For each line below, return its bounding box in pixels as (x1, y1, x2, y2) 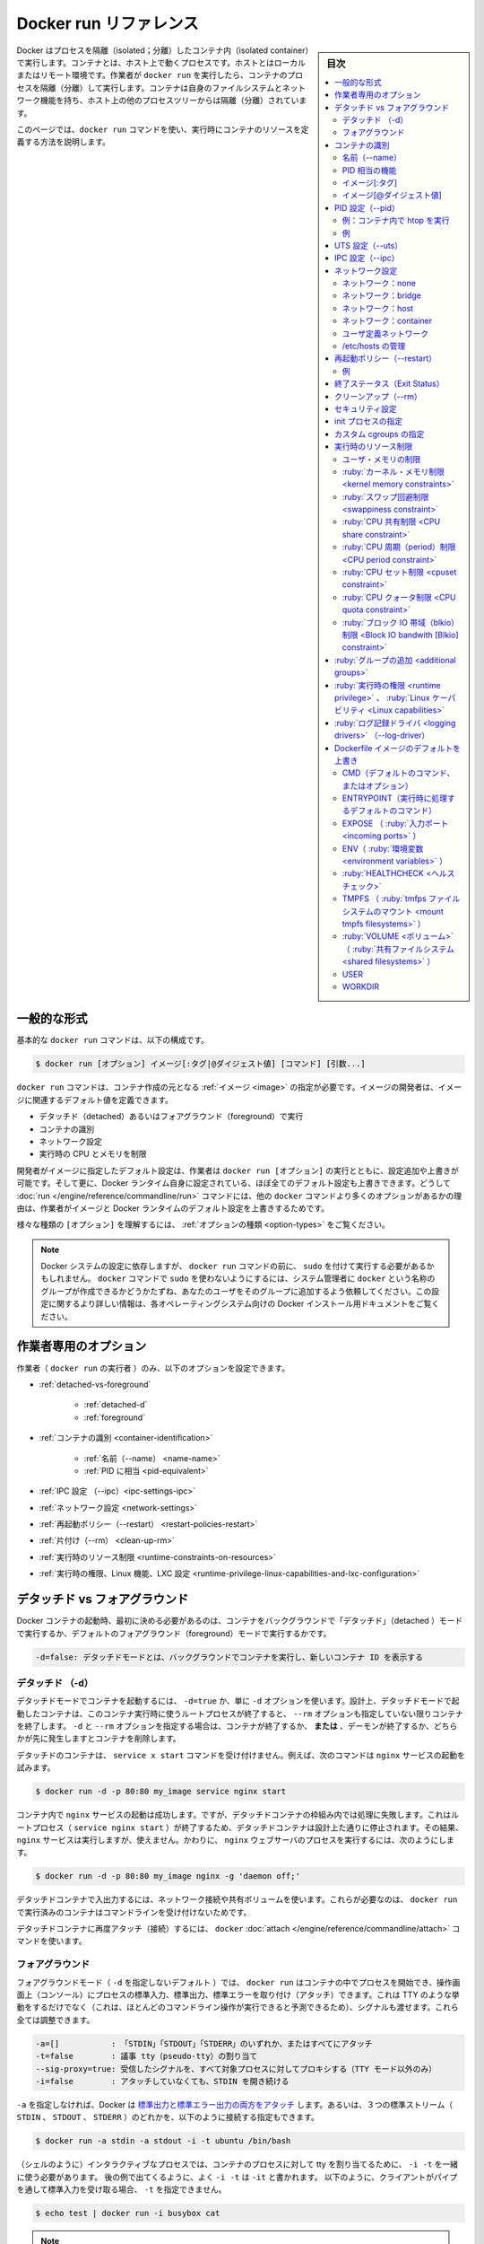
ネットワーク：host (341, 302, 414, 313)
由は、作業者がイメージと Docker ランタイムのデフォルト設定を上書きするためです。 (16, 1203, 330, 1214)
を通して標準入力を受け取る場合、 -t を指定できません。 (16, 2184, 227, 2195)
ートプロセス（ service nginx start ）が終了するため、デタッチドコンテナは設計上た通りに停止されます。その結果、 (16, 1822, 463, 1833)
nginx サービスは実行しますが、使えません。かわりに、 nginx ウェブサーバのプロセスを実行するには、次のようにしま (16, 1834, 454, 1845)
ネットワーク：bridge (341, 290, 421, 301)
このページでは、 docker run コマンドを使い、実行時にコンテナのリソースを (16, 124, 302, 135)
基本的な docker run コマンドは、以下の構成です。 (16, 1035, 210, 1046)
